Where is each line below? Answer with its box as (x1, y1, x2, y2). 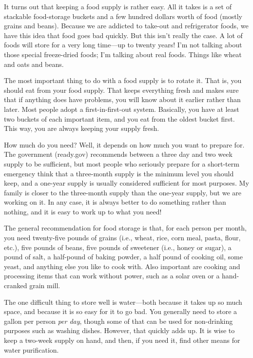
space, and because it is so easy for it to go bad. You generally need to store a (4, 306, 237, 316)
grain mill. (29, 280, 60, 291)
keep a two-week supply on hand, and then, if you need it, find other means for (4, 335, 240, 345)
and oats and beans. (4, 59, 64, 69)
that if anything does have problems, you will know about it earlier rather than (4, 94, 241, 105)
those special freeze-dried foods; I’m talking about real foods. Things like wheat (4, 49, 242, 59)
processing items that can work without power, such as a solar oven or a (4, 271, 220, 281)
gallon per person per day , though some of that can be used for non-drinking (4, 316, 233, 326)
